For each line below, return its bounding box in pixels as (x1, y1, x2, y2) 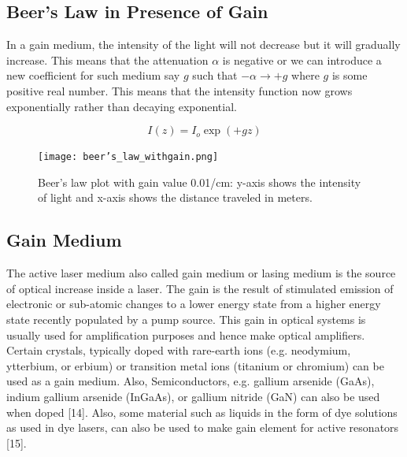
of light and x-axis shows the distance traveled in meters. (38, 189, 313, 206)
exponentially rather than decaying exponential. (6, 98, 237, 114)
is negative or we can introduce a (222, 51, 382, 68)
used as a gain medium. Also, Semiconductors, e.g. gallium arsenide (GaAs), (6, 373, 375, 389)
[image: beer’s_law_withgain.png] (38, 151, 219, 163)
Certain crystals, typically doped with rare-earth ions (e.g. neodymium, (6, 342, 351, 359)
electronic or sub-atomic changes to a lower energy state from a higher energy (6, 295, 381, 312)
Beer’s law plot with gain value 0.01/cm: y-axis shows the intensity (38, 173, 361, 190)
